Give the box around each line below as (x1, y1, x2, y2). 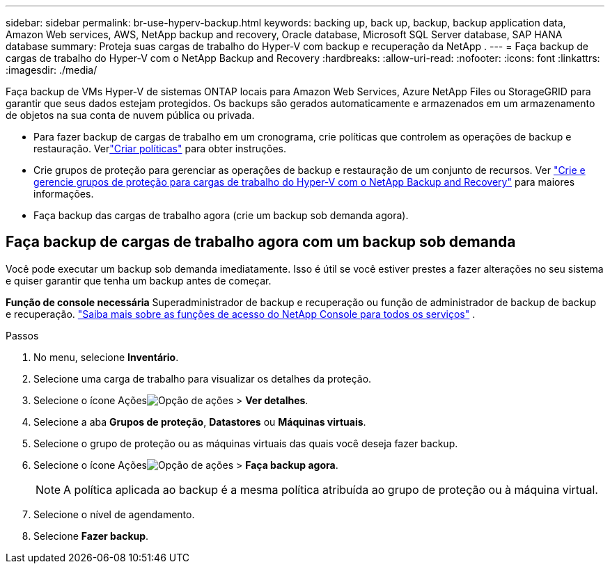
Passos (6, 329, 39, 342)
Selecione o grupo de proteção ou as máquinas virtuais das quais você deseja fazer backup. (33, 437, 458, 449)
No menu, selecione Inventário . (33, 351, 179, 363)
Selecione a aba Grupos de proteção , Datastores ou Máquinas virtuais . (33, 415, 366, 428)
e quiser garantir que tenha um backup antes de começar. (6, 274, 272, 287)
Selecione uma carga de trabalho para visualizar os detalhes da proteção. (33, 372, 372, 385)
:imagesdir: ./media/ (6, 64, 97, 76)
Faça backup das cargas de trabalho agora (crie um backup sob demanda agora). (33, 209, 409, 221)
